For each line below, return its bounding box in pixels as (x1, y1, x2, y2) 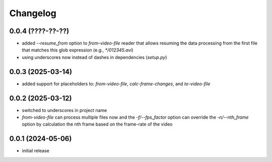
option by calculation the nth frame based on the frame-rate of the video (22, 121, 173, 127)
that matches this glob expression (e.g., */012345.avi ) (22, 47, 133, 53)
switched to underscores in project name (22, 107, 107, 113)
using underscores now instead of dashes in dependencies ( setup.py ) (22, 54, 167, 60)
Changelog (9, 8, 56, 19)
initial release (22, 148, 50, 154)
